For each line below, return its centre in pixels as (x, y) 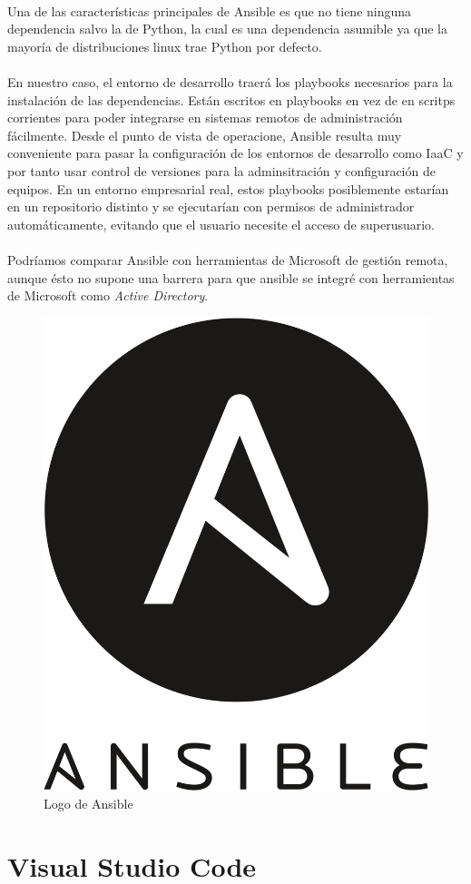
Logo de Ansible (88, 804)
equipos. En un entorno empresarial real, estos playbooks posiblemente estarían (228, 188)
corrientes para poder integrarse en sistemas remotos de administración (205, 118)
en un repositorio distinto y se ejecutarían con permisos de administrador (211, 206)
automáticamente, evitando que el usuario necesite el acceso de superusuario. (221, 224)
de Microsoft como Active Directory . (108, 295)
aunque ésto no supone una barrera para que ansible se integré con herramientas (231, 277)
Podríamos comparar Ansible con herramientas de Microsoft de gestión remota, (228, 259)
